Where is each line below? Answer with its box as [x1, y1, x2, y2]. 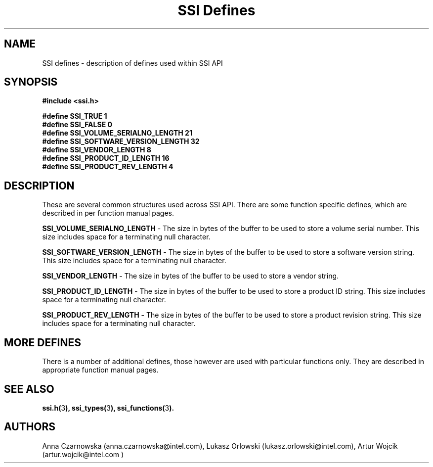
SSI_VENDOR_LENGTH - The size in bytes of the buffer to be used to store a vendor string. [42, 272, 339, 280]
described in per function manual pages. [42, 209, 174, 218]
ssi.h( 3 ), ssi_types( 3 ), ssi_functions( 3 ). [42, 403, 174, 412]
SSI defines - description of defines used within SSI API [42, 58, 223, 67]
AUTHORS [4, 420, 56, 433]
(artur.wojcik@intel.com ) [42, 450, 124, 459]
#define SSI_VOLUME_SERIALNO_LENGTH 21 [42, 129, 192, 138]
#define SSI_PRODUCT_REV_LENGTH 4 [42, 162, 173, 171]
